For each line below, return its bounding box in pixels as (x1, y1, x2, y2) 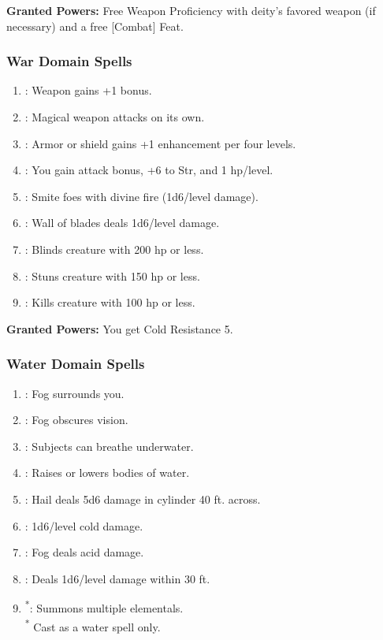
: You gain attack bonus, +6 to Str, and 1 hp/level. (24, 162, 273, 178)
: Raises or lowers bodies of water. (24, 464, 190, 481)
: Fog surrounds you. (24, 385, 125, 401)
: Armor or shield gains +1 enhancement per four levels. (24, 135, 296, 151)
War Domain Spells (6, 51, 132, 71)
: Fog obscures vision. (24, 411, 128, 428)
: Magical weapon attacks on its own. (24, 109, 205, 125)
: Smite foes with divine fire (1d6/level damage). (24, 188, 258, 204)
